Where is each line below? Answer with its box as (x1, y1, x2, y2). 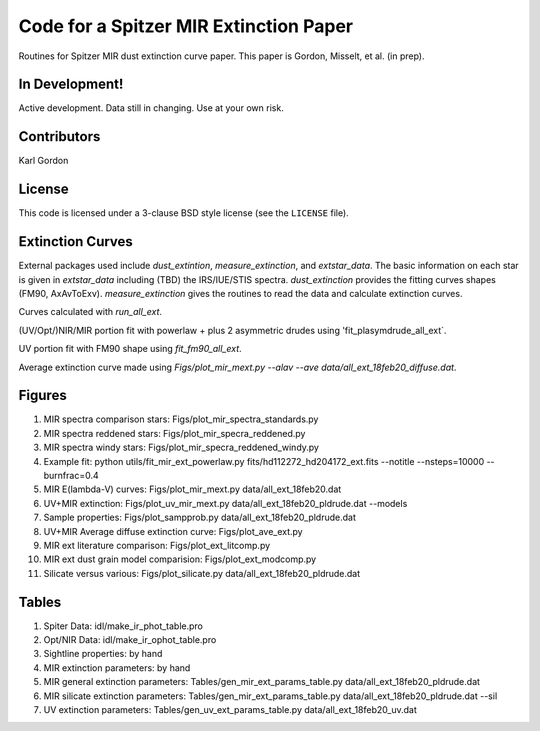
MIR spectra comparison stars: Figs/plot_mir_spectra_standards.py (43, 413, 319, 425)
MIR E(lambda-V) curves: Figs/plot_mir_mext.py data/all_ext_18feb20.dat (43, 483, 342, 495)
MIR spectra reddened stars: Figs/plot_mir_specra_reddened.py (43, 427, 306, 439)
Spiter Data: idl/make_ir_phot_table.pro (43, 620, 204, 632)
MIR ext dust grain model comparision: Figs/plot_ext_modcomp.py (43, 553, 317, 565)
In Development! (18, 76, 124, 93)
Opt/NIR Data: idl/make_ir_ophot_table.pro (43, 634, 217, 646)
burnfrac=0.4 (43, 469, 99, 481)
